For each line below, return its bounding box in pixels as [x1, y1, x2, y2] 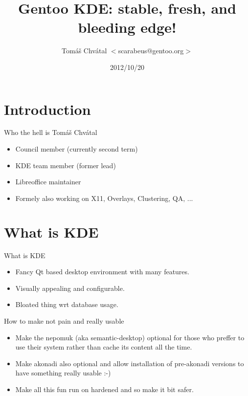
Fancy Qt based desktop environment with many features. [15, 266, 189, 277]
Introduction [4, 99, 91, 119]
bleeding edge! [78, 17, 177, 37]
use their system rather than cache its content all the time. [15, 342, 192, 352]
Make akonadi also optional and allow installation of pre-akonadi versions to [15, 358, 244, 368]
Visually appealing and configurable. [15, 283, 125, 293]
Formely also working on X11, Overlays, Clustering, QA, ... [15, 193, 193, 203]
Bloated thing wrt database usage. [15, 299, 118, 309]
